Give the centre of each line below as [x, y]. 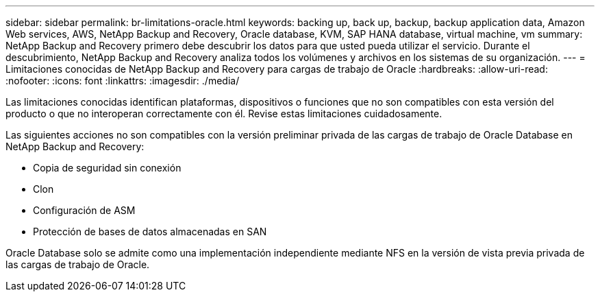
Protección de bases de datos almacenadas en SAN [150, 231]
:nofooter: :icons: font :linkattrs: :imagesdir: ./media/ [123, 81]
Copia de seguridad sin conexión [107, 168]
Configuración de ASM [84, 210]
